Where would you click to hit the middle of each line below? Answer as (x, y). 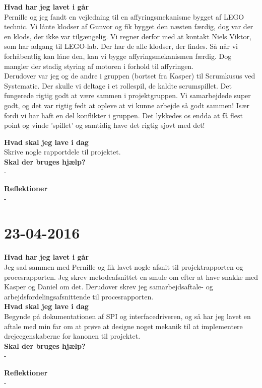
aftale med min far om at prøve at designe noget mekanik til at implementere (123, 326)
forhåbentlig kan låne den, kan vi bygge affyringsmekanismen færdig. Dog (118, 56)
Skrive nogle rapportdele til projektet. (62, 152)
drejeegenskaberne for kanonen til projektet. (72, 336)
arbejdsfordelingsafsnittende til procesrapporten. (79, 296)
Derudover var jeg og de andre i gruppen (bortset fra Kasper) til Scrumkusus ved (130, 76)
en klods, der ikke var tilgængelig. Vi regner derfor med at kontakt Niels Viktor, (128, 36)
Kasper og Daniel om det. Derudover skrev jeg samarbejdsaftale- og (109, 287)
